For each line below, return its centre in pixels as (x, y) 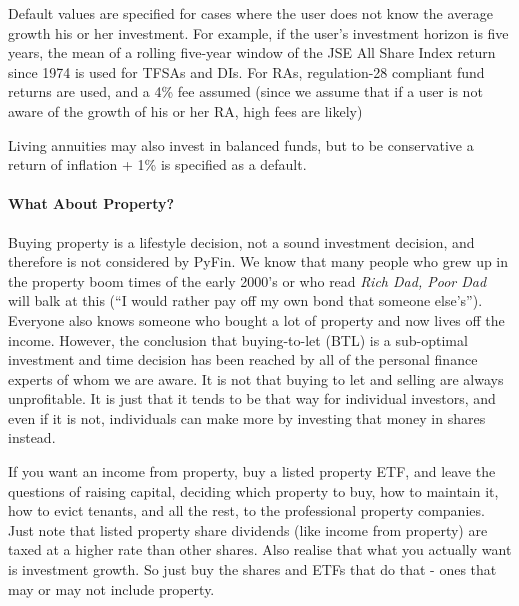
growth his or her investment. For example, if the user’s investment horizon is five (258, 32)
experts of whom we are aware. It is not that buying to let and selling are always (256, 378)
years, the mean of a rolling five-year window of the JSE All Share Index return (252, 52)
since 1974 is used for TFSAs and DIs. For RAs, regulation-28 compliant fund (246, 71)
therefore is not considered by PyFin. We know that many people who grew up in (258, 261)
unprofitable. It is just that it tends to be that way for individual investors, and (252, 398)
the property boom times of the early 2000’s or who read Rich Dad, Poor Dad (247, 280)
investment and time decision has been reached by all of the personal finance (243, 359)
